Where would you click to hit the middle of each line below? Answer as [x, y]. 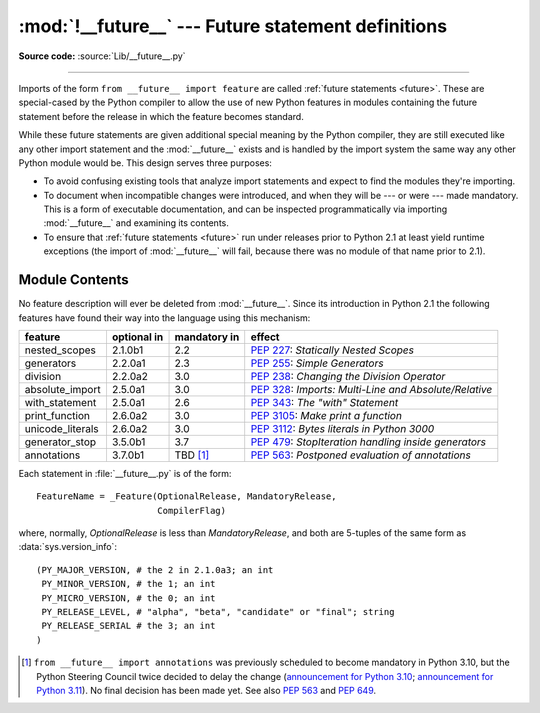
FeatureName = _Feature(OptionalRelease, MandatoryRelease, [186, 496]
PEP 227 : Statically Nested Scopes [332, 350]
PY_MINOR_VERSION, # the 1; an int [128, 584]
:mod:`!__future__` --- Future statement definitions [233, 26]
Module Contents [73, 280]
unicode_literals [61, 428]
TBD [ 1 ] [192, 455]
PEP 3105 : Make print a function [326, 415]
